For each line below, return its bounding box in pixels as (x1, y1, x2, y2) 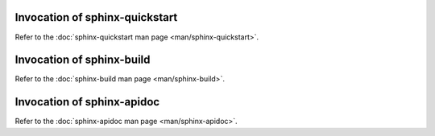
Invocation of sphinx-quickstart (14, 10, 178, 24)
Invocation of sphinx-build (14, 53, 151, 67)
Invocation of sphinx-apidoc (14, 95, 160, 109)
